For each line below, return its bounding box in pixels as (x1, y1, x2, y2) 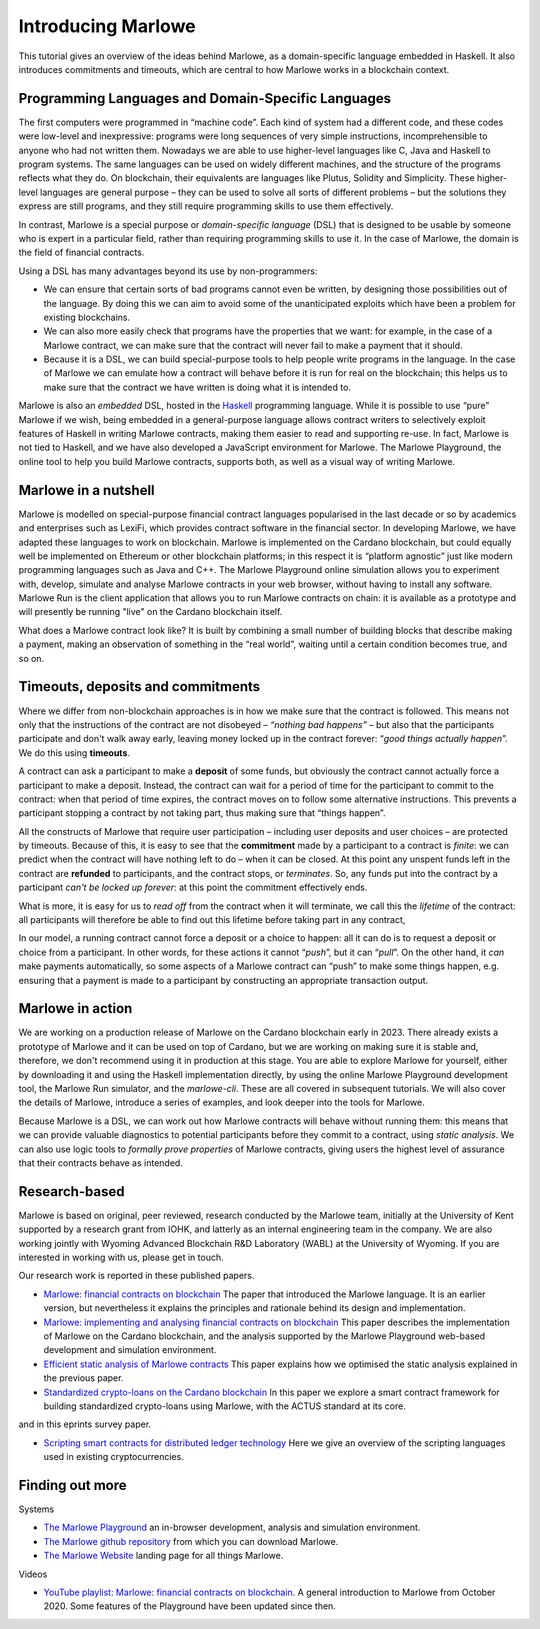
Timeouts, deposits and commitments (18, 678, 261, 695)
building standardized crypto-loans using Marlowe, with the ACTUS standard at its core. (43, 1400, 407, 1412)
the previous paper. (43, 1372, 124, 1384)
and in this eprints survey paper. (18, 1418, 152, 1430)
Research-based (18, 1183, 125, 1200)
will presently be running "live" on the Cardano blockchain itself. (18, 606, 283, 618)
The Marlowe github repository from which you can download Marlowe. (43, 1535, 339, 1547)
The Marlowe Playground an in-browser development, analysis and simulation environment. (43, 1521, 421, 1534)
